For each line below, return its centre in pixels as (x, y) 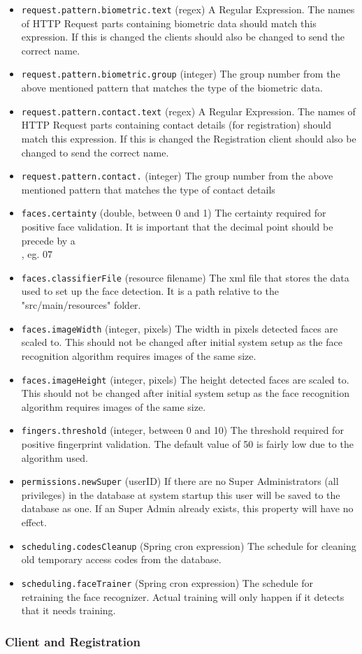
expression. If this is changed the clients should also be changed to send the (183, 37)
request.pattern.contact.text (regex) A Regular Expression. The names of (188, 111)
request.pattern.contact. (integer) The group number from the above (177, 176)
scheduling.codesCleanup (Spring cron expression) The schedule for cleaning (189, 545)
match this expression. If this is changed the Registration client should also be (189, 138)
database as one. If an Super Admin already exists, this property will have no (187, 508)
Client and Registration (73, 641)
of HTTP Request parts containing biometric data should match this (169, 23)
